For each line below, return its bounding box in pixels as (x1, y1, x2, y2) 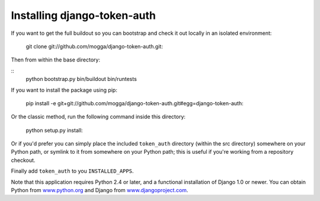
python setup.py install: (25, 127, 83, 134)
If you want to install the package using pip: (11, 86, 118, 93)
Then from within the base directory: (11, 56, 101, 63)
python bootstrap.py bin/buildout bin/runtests (25, 76, 137, 83)
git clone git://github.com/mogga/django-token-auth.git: (25, 43, 163, 50)
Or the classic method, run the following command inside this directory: (11, 113, 186, 121)
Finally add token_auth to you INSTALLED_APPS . (11, 167, 134, 174)
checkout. (11, 157, 36, 164)
